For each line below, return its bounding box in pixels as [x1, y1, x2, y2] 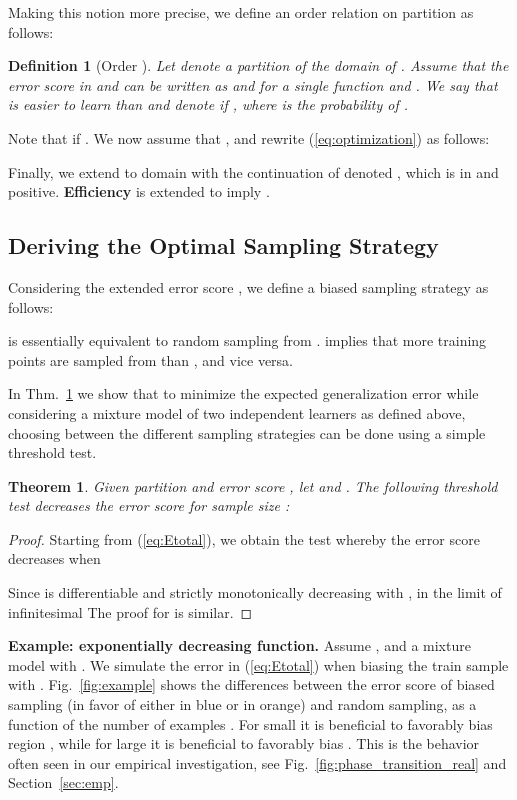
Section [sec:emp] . [8, 772, 119, 793]
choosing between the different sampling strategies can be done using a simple [8, 422, 486, 443]
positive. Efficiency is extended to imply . [8, 181, 270, 202]
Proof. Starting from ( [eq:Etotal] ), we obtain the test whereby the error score [8, 528, 480, 549]
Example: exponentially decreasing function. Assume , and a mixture [8, 635, 471, 656]
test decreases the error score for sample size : [8, 495, 290, 516]
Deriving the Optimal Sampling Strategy [8, 230, 439, 261]
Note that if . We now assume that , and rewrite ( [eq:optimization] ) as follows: [8, 127, 490, 148]
